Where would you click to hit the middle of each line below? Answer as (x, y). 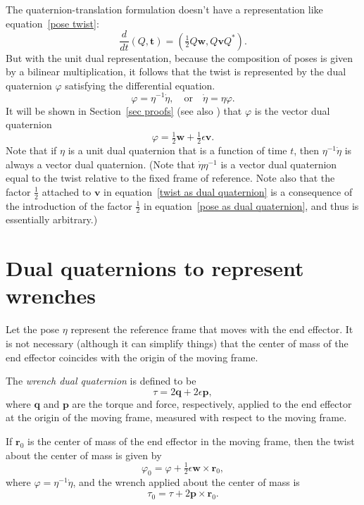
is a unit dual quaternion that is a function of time (177, 150)
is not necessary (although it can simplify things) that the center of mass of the (177, 343)
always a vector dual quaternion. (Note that (100, 164)
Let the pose (33, 329)
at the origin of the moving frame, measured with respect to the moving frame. (176, 417)
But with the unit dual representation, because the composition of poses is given (180, 57)
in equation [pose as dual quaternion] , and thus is (251, 205)
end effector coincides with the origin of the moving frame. (132, 357)
